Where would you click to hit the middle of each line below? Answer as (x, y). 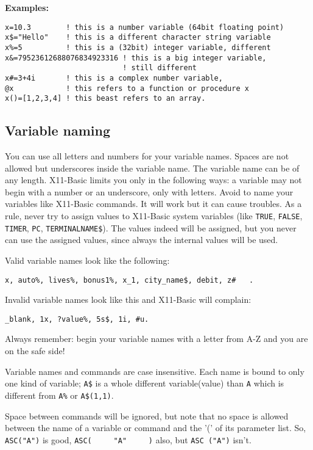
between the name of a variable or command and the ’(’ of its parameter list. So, (156, 428)
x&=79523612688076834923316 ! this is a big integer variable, (136, 58)
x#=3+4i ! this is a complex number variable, (114, 78)
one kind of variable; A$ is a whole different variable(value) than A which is (145, 383)
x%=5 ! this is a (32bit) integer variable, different (138, 47)
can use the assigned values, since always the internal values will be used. (142, 240)
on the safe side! (35, 351)
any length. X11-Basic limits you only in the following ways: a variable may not (153, 180)
